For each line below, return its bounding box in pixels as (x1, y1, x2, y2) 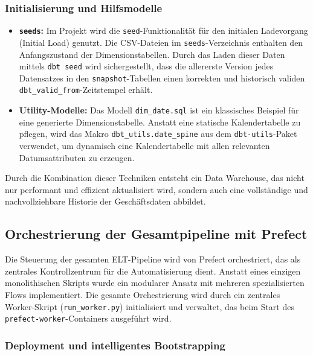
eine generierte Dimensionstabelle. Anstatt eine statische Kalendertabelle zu (19, 115, 301, 128)
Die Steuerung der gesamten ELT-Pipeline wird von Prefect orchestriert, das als (5, 253, 301, 265)
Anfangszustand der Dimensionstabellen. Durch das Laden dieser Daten (19, 48, 285, 60)
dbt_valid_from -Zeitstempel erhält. (19, 83, 153, 96)
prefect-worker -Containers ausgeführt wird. (5, 312, 172, 325)
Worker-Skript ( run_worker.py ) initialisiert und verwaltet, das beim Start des (5, 300, 294, 313)
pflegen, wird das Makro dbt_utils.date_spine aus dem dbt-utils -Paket (19, 127, 297, 140)
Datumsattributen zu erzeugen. (19, 151, 135, 164)
